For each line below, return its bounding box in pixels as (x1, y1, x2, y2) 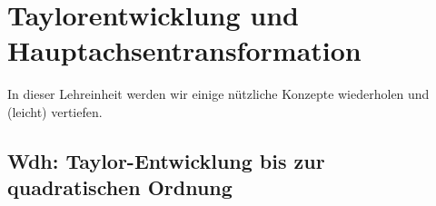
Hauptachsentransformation (7, 32, 362, 69)
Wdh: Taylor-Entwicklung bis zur (7, 146, 325, 174)
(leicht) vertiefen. (7, 102, 103, 121)
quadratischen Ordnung (7, 173, 233, 201)
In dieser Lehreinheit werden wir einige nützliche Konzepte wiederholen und (7, 84, 430, 103)
